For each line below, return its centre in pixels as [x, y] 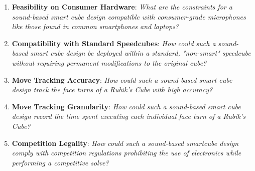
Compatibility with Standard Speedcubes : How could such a [114, 43]
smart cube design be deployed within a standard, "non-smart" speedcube [141, 53]
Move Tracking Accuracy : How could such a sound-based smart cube [122, 79]
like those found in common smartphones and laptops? [95, 26]
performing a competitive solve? [60, 162]
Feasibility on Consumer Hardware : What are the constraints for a [122, 7]
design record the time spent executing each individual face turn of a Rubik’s [129, 116]
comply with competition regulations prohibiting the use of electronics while [126, 153]
